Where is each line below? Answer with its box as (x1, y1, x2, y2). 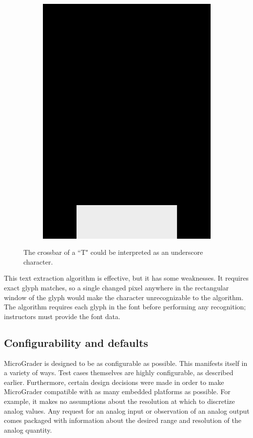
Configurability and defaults (4, 335, 148, 350)
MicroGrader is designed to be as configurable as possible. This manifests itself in (4, 358, 248, 368)
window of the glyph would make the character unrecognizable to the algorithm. (4, 292, 244, 302)
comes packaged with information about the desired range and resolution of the (4, 415, 241, 425)
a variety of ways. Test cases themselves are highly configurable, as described (4, 367, 234, 378)
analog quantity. (4, 424, 52, 435)
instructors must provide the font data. (4, 311, 120, 321)
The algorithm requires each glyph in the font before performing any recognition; (4, 302, 246, 312)
